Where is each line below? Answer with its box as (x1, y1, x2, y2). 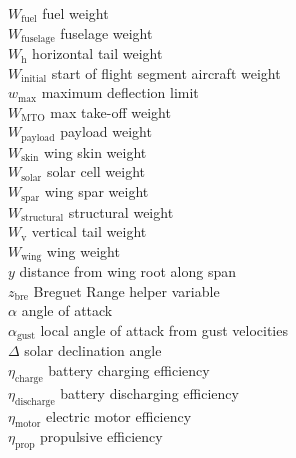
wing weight (46, 240, 120, 261)
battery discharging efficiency (60, 382, 239, 403)
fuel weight (42, 3, 109, 23)
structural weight (68, 201, 174, 222)
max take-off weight (50, 101, 171, 122)
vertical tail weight (31, 221, 147, 242)
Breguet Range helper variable (33, 280, 220, 301)
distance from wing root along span (19, 261, 237, 282)
